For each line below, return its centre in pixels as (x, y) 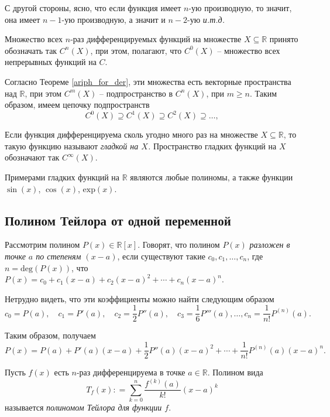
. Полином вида (235, 372)
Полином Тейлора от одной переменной (118, 220)
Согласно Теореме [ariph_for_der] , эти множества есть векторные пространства (148, 81)
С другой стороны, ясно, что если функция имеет (93, 8)
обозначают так (32, 157)
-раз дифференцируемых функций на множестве (156, 39)
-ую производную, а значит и (114, 19)
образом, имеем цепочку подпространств (77, 105)
